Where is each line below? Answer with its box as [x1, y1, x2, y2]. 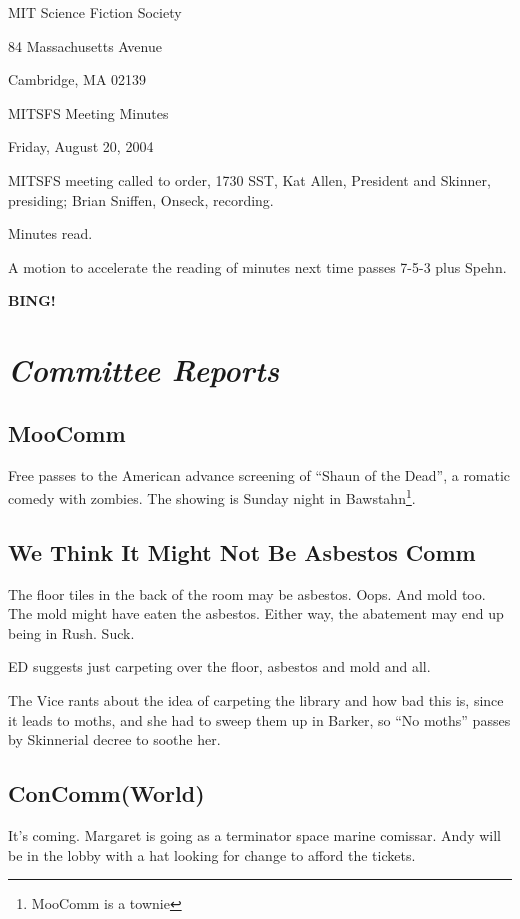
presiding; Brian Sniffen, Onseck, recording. [8, 189, 274, 210]
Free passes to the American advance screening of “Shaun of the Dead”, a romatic [8, 464, 511, 485]
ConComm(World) [8, 778, 205, 809]
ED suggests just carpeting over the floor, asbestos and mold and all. [8, 656, 431, 677]
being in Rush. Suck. [8, 622, 135, 643]
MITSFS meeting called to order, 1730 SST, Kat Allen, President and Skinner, [8, 169, 491, 190]
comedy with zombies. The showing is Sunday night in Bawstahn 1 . [8, 485, 416, 508]
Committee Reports [8, 349, 280, 391]
